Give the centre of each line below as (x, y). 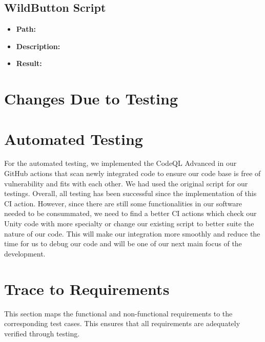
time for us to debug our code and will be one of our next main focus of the (123, 243)
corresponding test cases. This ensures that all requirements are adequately (122, 323)
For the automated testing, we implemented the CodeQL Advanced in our (120, 163)
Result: (29, 63)
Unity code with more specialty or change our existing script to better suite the (129, 223)
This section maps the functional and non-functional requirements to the (118, 313)
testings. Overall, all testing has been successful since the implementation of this (130, 193)
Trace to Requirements (87, 288)
